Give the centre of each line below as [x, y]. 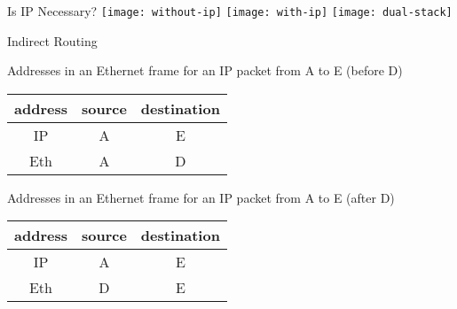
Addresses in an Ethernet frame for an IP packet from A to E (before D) [205, 70]
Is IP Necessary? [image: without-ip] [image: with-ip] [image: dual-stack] [230, 11]
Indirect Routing [52, 40]
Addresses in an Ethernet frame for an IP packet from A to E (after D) [201, 197]
